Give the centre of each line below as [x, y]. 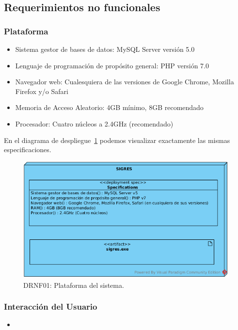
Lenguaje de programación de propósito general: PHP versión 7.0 [112, 65]
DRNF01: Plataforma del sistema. [74, 285]
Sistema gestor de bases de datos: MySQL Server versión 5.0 [105, 49]
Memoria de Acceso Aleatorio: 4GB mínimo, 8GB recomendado [109, 107]
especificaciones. [28, 149]
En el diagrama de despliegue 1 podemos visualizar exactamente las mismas [117, 140]
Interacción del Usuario [51, 306]
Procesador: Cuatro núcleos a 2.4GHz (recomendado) [94, 123]
